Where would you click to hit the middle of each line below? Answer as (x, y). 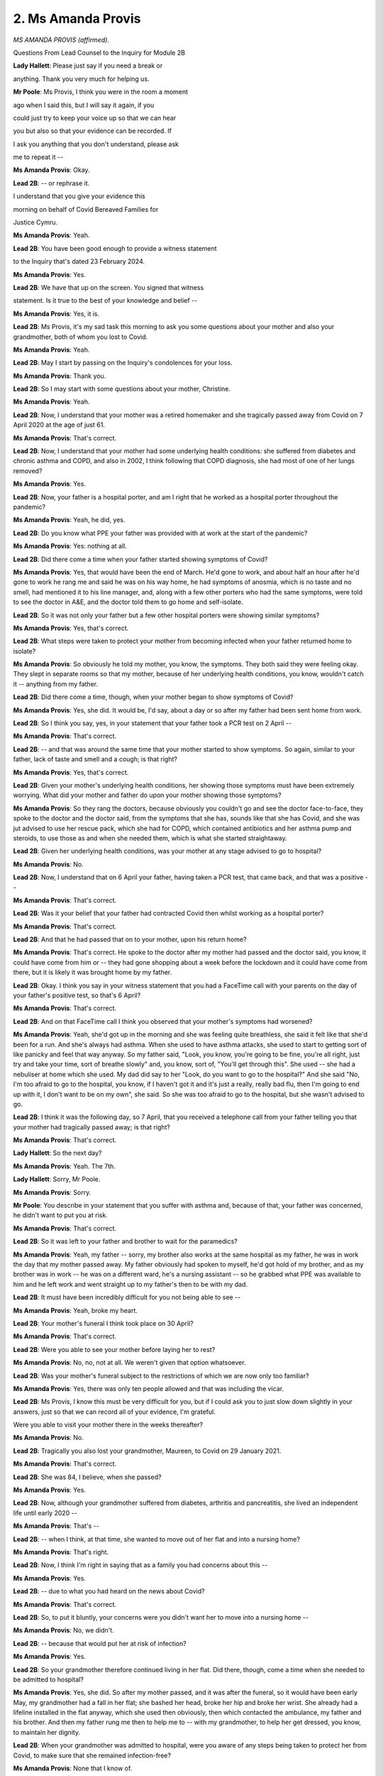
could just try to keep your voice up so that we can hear (95, 118)
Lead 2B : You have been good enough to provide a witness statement (115, 248)
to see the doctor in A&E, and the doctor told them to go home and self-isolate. (128, 602)
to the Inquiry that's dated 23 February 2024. (79, 261)
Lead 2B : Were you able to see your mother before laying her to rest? (114, 1349)
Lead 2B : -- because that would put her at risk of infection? (100, 1643)
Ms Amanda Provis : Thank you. (60, 376)
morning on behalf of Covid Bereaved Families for (86, 209)
